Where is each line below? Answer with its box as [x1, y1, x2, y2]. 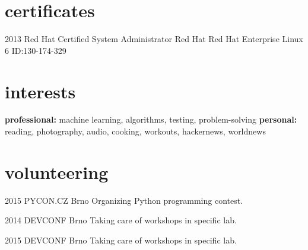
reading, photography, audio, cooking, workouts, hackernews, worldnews [5, 125, 266, 137]
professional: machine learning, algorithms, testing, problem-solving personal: [5, 113, 297, 126]
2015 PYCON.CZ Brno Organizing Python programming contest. [5, 194, 243, 206]
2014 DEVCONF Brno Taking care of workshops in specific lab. [5, 214, 237, 226]
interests [5, 79, 76, 103]
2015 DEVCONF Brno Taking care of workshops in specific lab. [5, 233, 237, 246]
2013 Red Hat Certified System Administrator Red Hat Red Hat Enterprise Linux [5, 33, 303, 45]
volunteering [5, 159, 109, 184]
